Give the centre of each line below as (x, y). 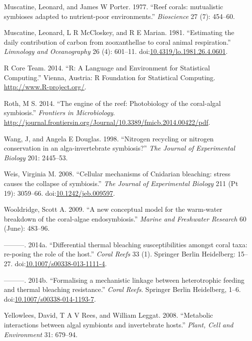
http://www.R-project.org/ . (45, 87)
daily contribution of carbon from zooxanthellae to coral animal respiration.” (118, 42)
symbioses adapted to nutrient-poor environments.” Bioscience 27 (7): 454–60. (119, 16)
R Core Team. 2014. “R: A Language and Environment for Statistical (107, 67)
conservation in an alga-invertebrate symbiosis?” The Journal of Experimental (119, 148)
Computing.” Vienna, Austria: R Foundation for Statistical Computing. (110, 77)
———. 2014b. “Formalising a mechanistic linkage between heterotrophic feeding (124, 280)
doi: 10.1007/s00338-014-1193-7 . (50, 298)
